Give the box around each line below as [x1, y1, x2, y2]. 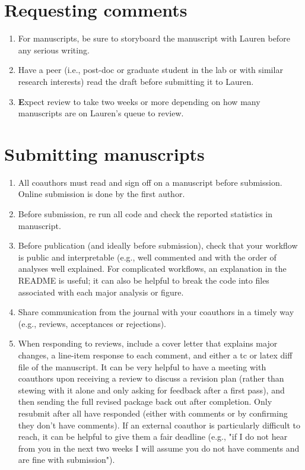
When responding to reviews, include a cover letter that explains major [18, 337, 278, 350]
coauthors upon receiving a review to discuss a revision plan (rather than [18, 372, 284, 385]
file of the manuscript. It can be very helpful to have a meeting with [18, 360, 266, 373]
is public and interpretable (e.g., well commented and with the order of [18, 250, 277, 263]
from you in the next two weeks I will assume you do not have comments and [18, 442, 300, 454]
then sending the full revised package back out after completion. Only [18, 395, 272, 408]
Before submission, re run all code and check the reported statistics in [18, 208, 273, 220]
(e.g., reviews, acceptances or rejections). [18, 317, 166, 329]
